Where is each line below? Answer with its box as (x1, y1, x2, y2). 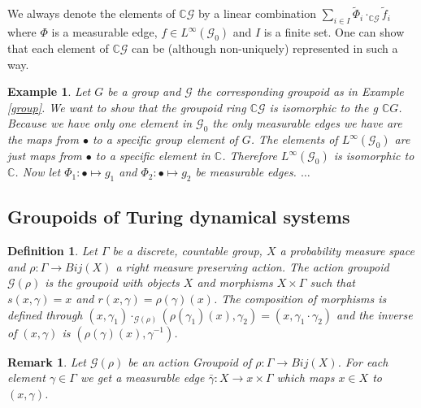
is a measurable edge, (51, 24, 158, 41)
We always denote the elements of (7, 5, 176, 22)
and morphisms (197, 274, 273, 291)
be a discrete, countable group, (112, 242, 263, 259)
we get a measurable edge (80, 369, 205, 386)
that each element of (7, 40, 109, 57)
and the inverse (336, 306, 413, 323)
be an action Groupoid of (128, 353, 252, 370)
